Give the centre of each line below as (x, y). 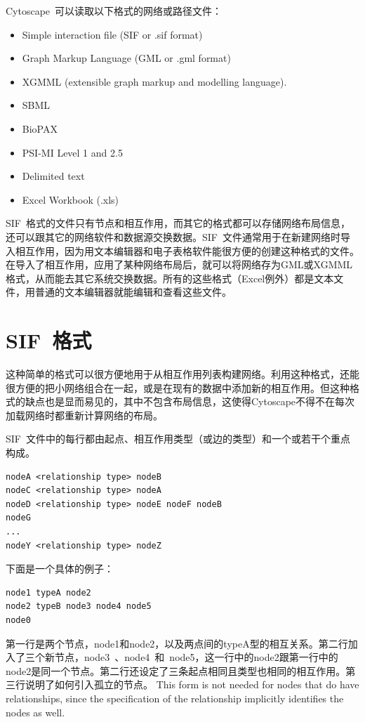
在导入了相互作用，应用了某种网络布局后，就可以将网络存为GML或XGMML (179, 264)
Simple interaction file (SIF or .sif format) (112, 34)
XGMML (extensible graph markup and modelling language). (154, 81)
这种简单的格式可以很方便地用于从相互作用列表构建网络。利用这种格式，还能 (182, 374)
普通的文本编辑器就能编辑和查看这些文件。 (133, 292)
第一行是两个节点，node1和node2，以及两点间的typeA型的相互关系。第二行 (177, 643)
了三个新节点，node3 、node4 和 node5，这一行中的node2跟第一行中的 (177, 657)
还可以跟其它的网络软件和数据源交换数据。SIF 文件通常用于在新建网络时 (173, 236)
